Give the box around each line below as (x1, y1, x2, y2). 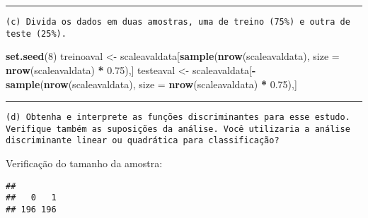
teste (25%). (6, 28, 67, 39)
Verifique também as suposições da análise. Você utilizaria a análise (6, 123, 350, 134)
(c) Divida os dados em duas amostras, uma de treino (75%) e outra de (6, 17, 350, 27)
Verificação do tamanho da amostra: (6, 156, 163, 171)
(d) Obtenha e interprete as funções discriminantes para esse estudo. (6, 112, 350, 123)
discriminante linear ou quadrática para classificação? (6, 135, 280, 146)
